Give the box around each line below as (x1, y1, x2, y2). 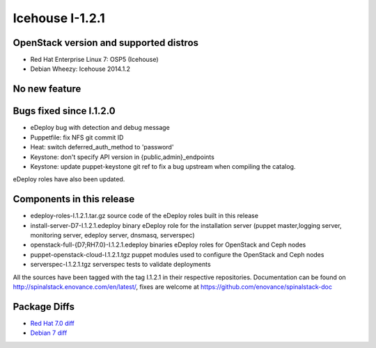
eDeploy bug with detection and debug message (30, 124, 170, 132)
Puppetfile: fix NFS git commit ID (30, 133, 124, 142)
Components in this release (13, 193, 135, 205)
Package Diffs (13, 301, 75, 313)
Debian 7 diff (30, 329, 68, 337)
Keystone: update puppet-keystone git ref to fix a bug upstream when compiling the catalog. (30, 162, 296, 170)
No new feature (13, 83, 81, 95)
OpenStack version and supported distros (13, 37, 198, 49)
